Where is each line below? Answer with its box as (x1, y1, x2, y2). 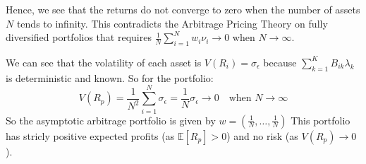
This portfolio (291, 112, 350, 127)
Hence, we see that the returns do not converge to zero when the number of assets (6, 2, 360, 16)
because (263, 54, 297, 69)
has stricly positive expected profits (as (6, 128, 175, 143)
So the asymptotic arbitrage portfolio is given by (6, 112, 216, 127)
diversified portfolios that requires (6, 30, 152, 45)
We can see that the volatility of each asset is (6, 54, 202, 69)
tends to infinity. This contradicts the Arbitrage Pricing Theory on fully (16, 16, 328, 30)
